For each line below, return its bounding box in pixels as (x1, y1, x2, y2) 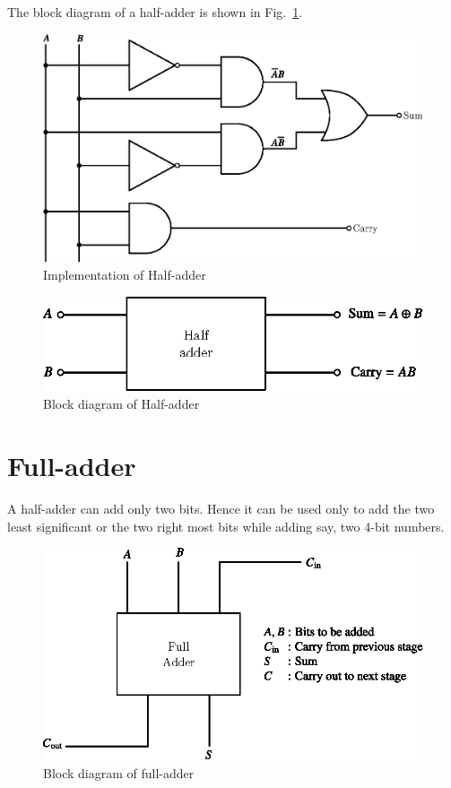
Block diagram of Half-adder (43, 394, 200, 413)
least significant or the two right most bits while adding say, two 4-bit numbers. (7, 516, 445, 535)
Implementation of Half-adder (43, 265, 206, 284)
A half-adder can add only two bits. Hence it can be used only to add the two (7, 498, 435, 517)
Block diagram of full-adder (43, 763, 195, 782)
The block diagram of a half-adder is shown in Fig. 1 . (7, 3, 303, 21)
